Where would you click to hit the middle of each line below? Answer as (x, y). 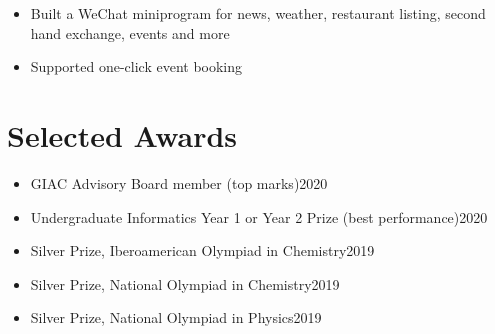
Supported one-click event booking (136, 66)
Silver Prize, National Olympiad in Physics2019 (176, 317)
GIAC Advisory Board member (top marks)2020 (179, 182)
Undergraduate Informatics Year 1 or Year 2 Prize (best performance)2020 (259, 216)
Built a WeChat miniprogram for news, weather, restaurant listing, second (258, 13)
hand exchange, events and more (130, 32)
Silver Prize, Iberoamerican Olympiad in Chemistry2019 (202, 250)
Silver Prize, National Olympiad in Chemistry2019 (185, 283)
